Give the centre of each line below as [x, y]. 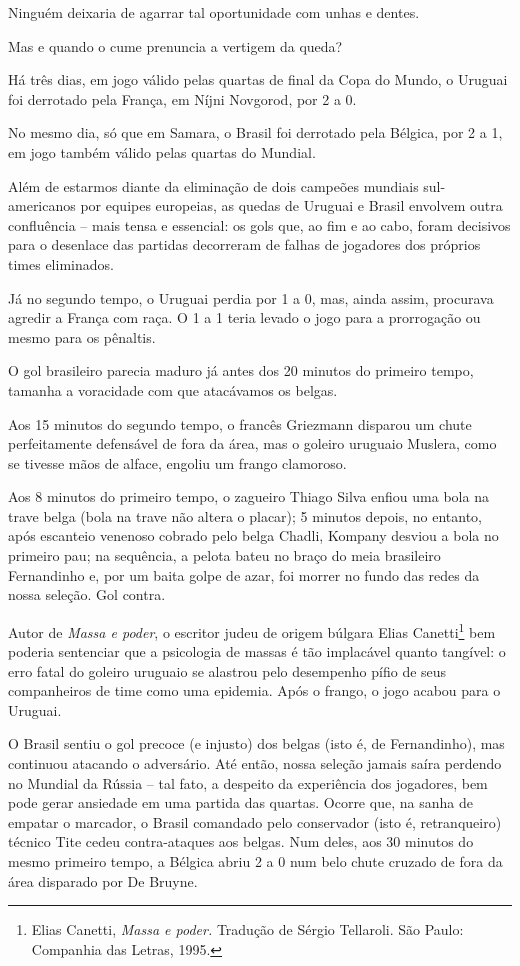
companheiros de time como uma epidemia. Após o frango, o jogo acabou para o [254, 690]
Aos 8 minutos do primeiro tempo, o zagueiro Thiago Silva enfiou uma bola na [248, 496]
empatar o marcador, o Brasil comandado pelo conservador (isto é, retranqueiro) [255, 821]
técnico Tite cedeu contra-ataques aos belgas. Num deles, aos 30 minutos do [241, 841]
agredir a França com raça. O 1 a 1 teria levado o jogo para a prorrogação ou [244, 317]
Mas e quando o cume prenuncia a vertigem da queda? [175, 45]
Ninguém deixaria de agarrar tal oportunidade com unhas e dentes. [214, 12]
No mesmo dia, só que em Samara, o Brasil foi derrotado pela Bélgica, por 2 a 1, [255, 132]
